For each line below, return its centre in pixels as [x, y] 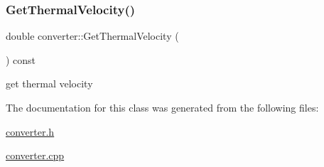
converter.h [30, 131]
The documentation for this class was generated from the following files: [162, 107]
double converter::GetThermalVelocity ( [92, 36]
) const [21, 59]
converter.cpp [35, 155]
